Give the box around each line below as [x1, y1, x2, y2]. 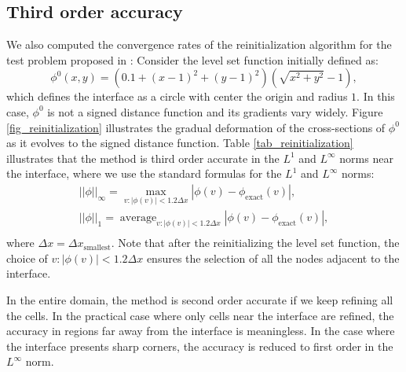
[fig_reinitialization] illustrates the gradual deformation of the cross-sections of [6, 119, 386, 135]
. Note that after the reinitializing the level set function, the [111, 234, 400, 251]
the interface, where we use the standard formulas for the [6, 165, 282, 182]
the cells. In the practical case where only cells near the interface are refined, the [6, 307, 394, 323]
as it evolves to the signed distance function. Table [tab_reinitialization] [6, 134, 353, 151]
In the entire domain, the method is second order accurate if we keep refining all [6, 291, 393, 308]
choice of [6, 249, 48, 266]
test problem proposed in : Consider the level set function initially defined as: [6, 51, 379, 68]
